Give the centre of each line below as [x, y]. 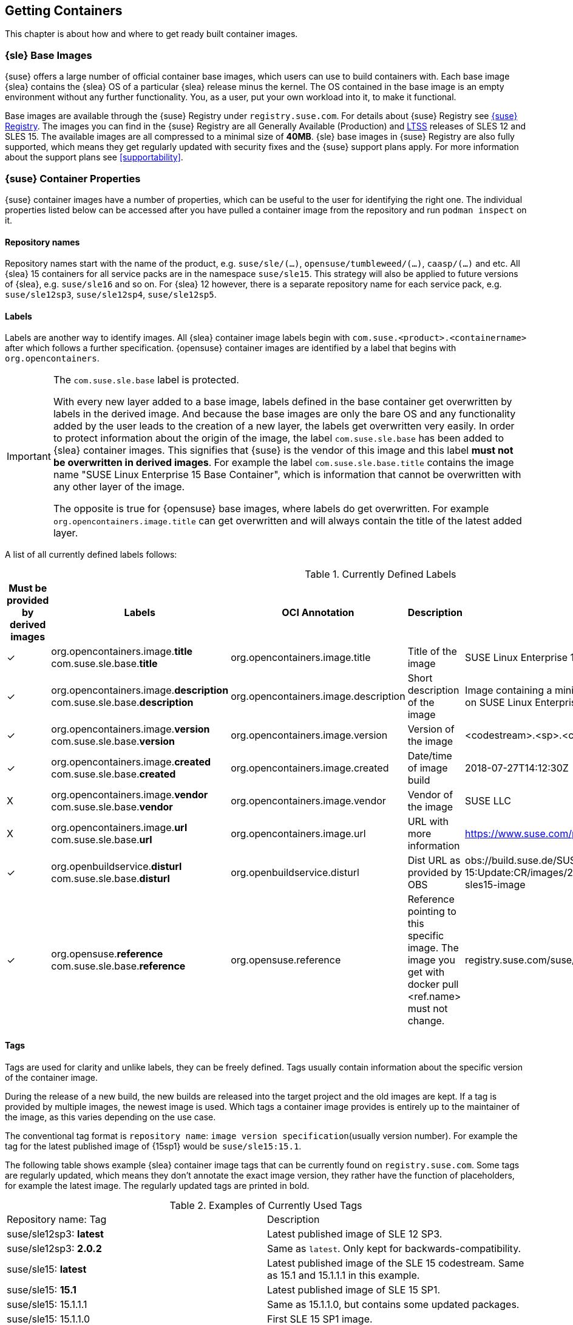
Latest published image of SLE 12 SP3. [355, 1234]
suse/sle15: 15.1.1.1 [47, 1304]
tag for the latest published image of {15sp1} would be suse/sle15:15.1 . [153, 1146]
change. [426, 1021]
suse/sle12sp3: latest [55, 1234]
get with [426, 972]
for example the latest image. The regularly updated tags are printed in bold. [157, 1185]
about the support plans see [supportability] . [94, 157]
